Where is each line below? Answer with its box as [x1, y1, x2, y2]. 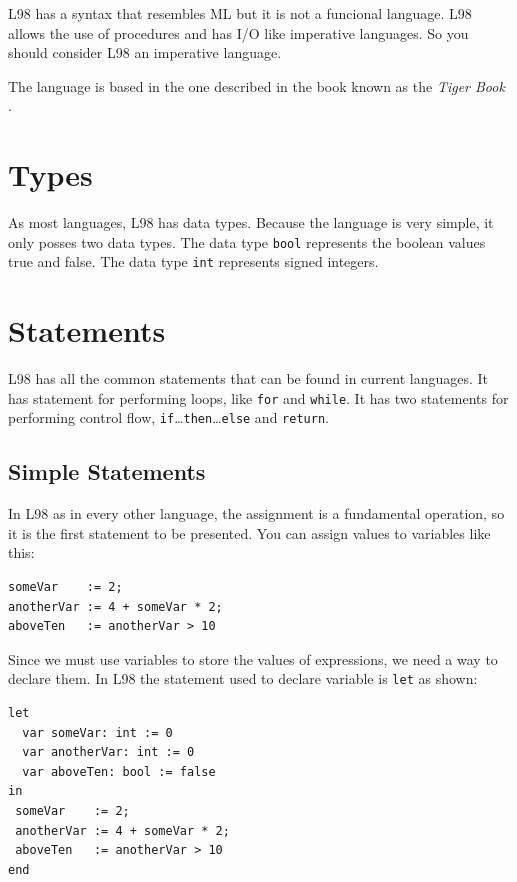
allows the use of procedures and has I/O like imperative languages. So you [8, 22, 469, 43]
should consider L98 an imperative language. [8, 42, 282, 63]
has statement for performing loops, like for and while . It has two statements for [8, 387, 509, 408]
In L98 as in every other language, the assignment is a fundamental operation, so [8, 503, 505, 524]
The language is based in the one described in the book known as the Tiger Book [8, 75, 505, 96]
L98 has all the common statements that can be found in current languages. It [8, 368, 489, 389]
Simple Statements [8, 456, 206, 487]
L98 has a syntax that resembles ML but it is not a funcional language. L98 [8, 3, 472, 23]
